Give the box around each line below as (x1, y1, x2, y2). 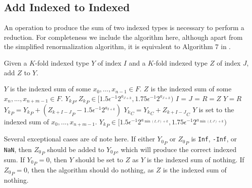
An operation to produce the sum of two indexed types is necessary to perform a (4, 22, 245, 33)
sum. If (4, 154, 25, 164)
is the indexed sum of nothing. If (146, 154, 245, 164)
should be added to (47, 144, 105, 154)
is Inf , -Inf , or (191, 134, 237, 144)
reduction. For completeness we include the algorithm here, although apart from (4, 32, 243, 42)
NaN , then (4, 144, 32, 154)
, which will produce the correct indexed (116, 144, 236, 154)
